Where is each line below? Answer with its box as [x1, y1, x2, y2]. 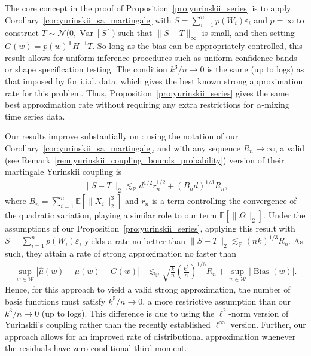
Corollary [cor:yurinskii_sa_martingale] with [5, 13, 172, 26]
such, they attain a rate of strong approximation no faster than [5, 247, 236, 259]
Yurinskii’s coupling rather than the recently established [5, 318, 211, 331]
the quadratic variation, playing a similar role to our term [5, 209, 217, 221]
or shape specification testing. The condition [5, 63, 167, 75]
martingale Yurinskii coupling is [5, 165, 122, 178]
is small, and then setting [202, 26, 295, 39]
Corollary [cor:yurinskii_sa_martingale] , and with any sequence [5, 141, 241, 154]
